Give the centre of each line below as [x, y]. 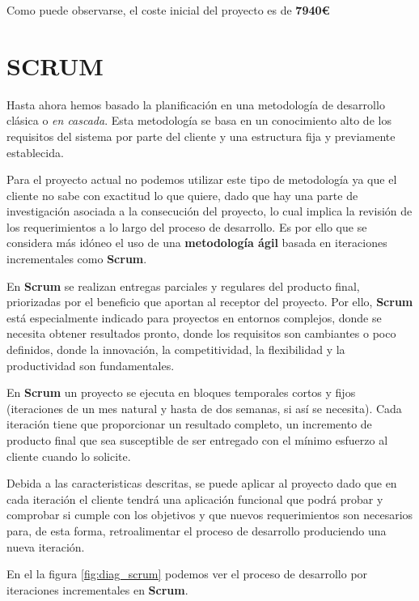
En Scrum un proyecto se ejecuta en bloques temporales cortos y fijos [181, 392]
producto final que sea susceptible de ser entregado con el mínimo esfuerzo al [197, 440]
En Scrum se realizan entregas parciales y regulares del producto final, [183, 286]
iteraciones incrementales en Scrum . [97, 589]
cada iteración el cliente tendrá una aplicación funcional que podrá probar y [195, 499]
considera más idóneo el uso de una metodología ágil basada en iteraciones [197, 243]
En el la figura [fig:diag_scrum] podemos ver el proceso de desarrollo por [187, 574]
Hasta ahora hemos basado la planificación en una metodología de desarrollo [196, 104]
